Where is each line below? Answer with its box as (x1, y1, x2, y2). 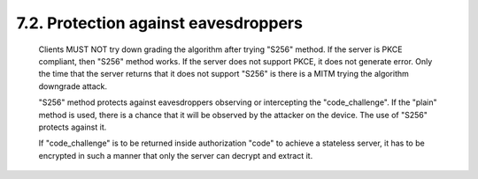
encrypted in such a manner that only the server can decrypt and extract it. (38, 150, 313, 160)
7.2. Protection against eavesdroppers (16, 13, 303, 33)
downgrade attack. (38, 80, 108, 92)
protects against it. (38, 122, 107, 132)
